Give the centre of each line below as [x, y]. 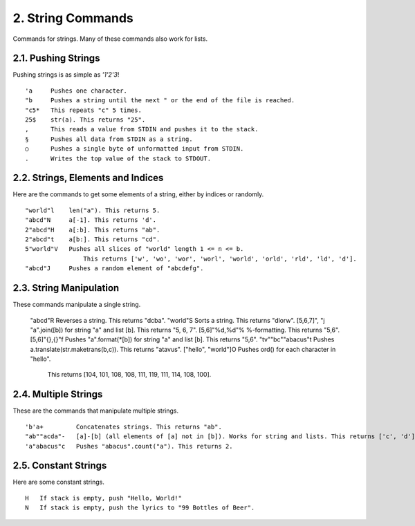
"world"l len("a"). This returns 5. [93, 210]
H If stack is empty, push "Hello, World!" [104, 498]
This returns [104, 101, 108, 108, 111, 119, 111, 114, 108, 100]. [129, 375]
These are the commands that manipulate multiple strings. [96, 411]
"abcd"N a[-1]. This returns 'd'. [91, 220]
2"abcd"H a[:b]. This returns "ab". [93, 229]
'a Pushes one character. [76, 91]
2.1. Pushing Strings [56, 58]
